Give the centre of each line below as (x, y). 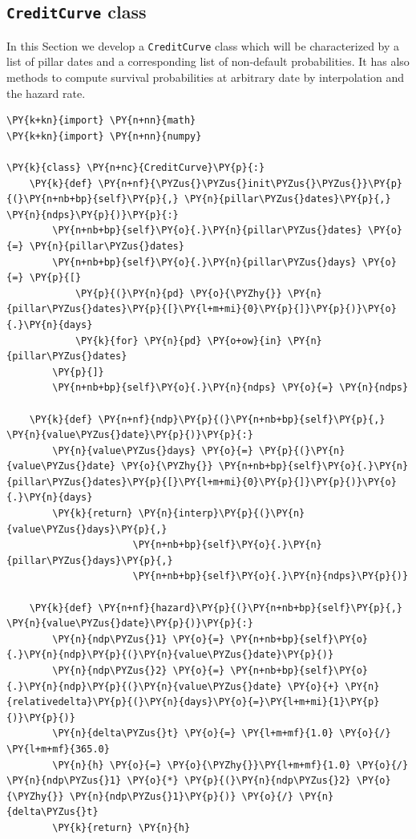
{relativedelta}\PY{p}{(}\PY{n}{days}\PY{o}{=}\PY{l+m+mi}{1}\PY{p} (193, 702)
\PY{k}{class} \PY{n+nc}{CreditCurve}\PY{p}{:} (136, 168)
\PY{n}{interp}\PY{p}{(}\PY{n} (222, 514)
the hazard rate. (46, 93)
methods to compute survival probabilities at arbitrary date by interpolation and (205, 77)
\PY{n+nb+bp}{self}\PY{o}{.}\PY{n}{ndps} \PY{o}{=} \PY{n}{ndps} (230, 388)
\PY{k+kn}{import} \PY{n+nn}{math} (101, 121)
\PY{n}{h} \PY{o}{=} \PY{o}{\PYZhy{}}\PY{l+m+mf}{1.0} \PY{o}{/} (230, 765)
